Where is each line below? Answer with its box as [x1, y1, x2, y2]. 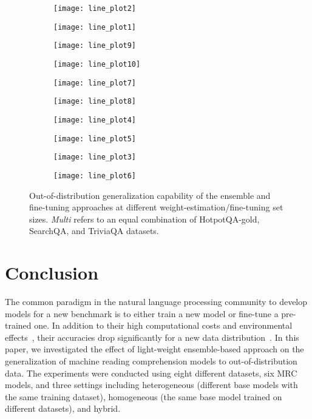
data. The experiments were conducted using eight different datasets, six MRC [5, 366, 297, 379]
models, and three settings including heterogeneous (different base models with [5, 378, 298, 391]
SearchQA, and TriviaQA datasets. [29, 224, 159, 237]
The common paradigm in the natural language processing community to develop [5, 295, 308, 308]
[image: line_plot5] [53, 134, 137, 143]
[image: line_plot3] [53, 153, 137, 162]
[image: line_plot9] [53, 41, 137, 50]
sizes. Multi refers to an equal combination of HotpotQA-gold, [29, 212, 260, 225]
